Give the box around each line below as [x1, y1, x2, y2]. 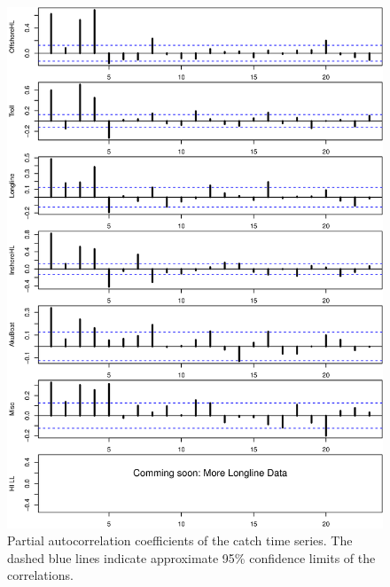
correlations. [7, 566, 74, 584]
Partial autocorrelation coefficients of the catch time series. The [7, 531, 353, 550]
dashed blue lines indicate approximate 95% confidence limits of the [7, 548, 376, 567]
